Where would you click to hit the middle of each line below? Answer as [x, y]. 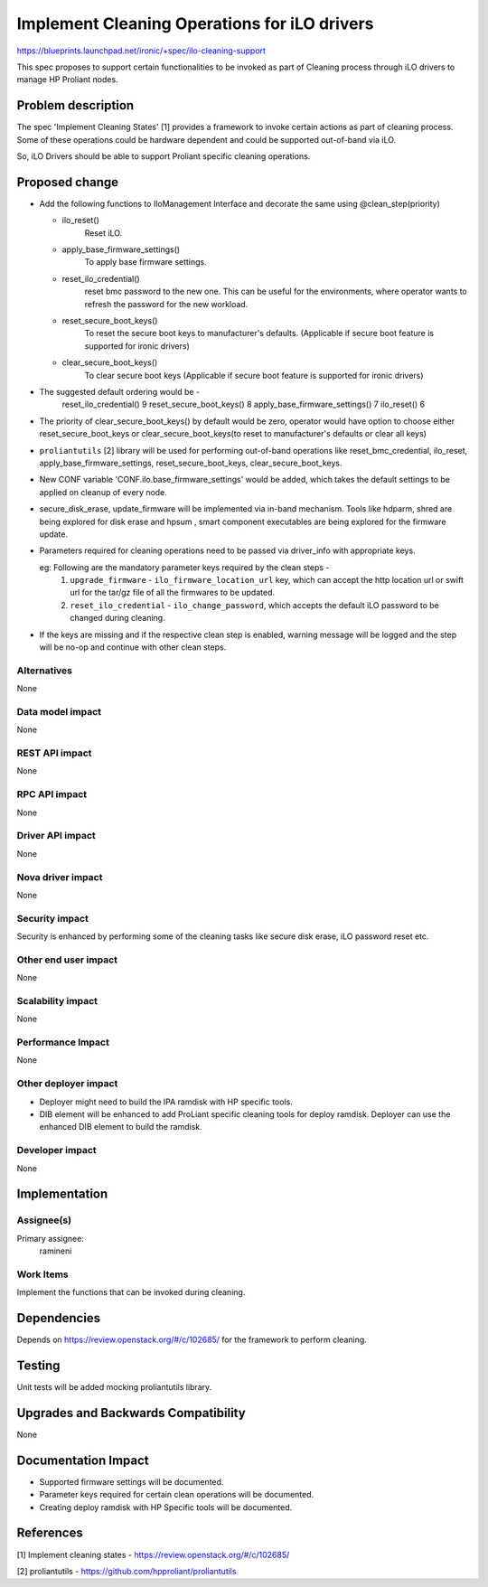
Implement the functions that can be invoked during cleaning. [131, 1292]
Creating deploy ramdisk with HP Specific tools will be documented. [166, 1507]
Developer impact [56, 1150]
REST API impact [54, 753]
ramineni [56, 1251]
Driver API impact [56, 836]
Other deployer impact [67, 1084]
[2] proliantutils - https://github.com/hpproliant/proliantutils [127, 1571]
